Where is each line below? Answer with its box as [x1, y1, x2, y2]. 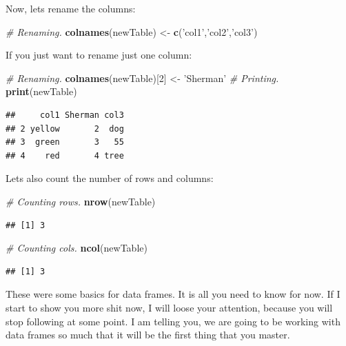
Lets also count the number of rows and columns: [6, 171, 214, 185]
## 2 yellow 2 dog [6, 123, 124, 134]
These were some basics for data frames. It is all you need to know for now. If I [6, 287, 340, 301]
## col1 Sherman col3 [6, 110, 124, 120]
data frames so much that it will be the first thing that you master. [6, 327, 290, 342]
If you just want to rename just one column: [6, 48, 192, 62]
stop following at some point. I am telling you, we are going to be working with [6, 314, 340, 328]
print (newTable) [6, 84, 77, 99]
